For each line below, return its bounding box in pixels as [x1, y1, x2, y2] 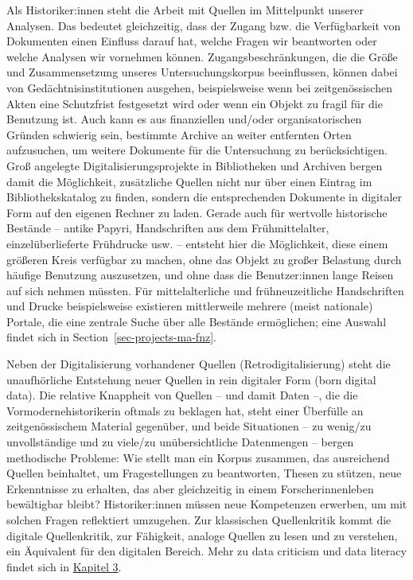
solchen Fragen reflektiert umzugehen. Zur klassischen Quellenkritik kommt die [6, 512, 392, 527]
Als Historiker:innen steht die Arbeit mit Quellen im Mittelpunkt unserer [6, 2, 364, 18]
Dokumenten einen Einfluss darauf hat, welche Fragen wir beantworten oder [6, 33, 377, 49]
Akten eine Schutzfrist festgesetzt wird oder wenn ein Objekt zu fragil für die [6, 95, 383, 111]
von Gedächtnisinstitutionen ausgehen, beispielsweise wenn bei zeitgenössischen [6, 79, 392, 95]
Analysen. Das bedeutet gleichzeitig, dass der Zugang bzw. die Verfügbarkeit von [6, 17, 401, 33]
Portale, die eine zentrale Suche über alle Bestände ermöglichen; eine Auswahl [6, 313, 387, 329]
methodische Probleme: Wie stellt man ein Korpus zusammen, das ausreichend [6, 449, 390, 465]
